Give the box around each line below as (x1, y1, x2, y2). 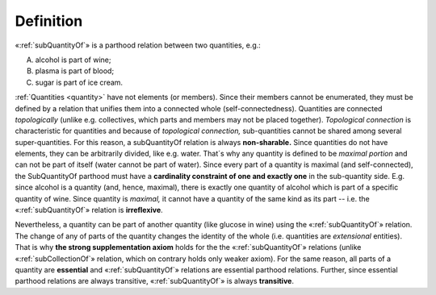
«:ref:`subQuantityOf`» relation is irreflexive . (15, 206, 163, 215)
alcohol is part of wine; (35, 55, 111, 64)
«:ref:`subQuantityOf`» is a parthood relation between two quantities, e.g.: (15, 40, 262, 50)
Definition (15, 12, 83, 30)
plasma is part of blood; (35, 66, 115, 76)
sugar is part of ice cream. (35, 77, 124, 87)
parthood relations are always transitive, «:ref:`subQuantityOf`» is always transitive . (15, 276, 295, 286)
